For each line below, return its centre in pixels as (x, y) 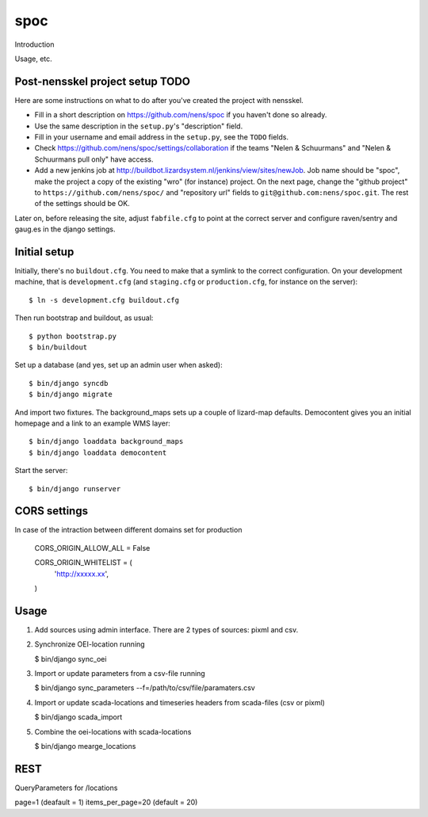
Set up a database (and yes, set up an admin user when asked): (118, 365)
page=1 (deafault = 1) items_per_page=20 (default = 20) (106, 802)
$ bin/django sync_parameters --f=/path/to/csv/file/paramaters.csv (145, 688)
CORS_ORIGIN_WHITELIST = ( (83, 563)
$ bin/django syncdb (69, 383)
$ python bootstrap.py (73, 336)
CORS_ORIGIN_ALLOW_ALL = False (92, 548)
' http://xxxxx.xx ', (81, 574)
